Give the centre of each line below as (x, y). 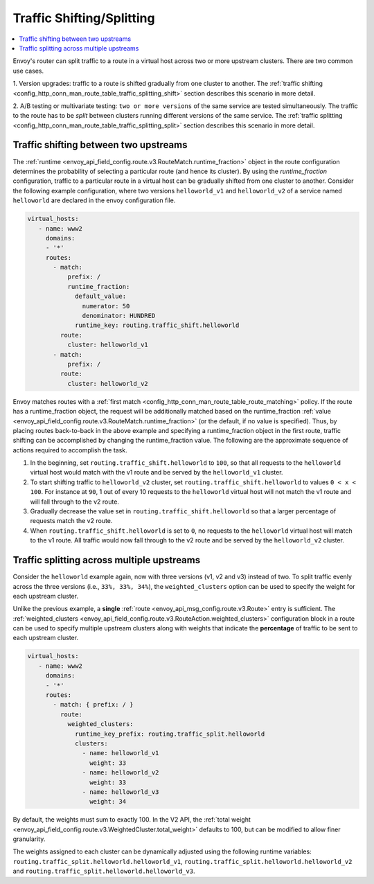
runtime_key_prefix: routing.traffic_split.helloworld (170, 734)
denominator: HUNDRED (119, 316)
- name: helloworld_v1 (121, 753)
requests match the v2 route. (71, 521)
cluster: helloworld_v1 (108, 345)
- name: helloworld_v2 (121, 773)
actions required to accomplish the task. (70, 450)
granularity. (29, 839)
